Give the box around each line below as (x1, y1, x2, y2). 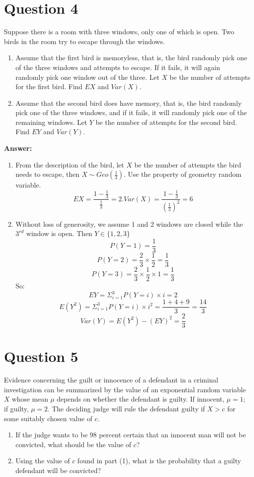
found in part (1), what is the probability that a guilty (77, 455, 241, 466)
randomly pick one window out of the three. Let (15, 72, 160, 82)
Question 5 (4, 346, 78, 366)
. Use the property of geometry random (123, 169, 242, 179)
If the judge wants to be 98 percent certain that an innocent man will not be (15, 429, 246, 440)
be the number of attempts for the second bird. (95, 117, 237, 127)
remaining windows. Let (15, 117, 87, 127)
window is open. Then (26, 228, 92, 238)
